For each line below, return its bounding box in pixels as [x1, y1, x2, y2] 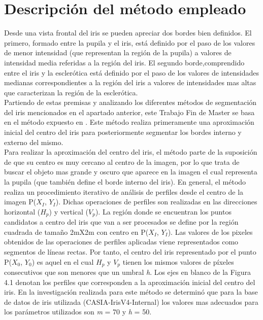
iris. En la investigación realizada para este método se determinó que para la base [4, 287, 258, 297]
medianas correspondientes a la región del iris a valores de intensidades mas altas [4, 77, 256, 88]
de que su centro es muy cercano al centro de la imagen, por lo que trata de [4, 156, 240, 167]
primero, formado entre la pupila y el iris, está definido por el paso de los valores [4, 37, 255, 48]
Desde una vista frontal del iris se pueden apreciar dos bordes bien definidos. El [4, 27, 252, 38]
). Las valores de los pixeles [168, 226, 253, 237]
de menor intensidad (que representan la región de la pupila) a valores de [4, 47, 232, 58]
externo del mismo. [4, 136, 63, 147]
